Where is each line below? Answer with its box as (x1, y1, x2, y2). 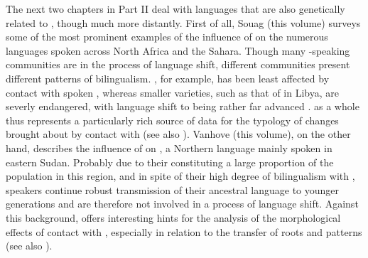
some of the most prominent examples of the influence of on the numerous (6, 29, 328, 44)
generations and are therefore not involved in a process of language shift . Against (6, 196, 359, 211)
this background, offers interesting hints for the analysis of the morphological (6, 210, 341, 225)
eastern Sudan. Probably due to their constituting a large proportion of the (6, 154, 334, 169)
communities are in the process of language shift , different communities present (6, 57, 350, 72)
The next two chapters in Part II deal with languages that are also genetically (6, 1, 345, 16)
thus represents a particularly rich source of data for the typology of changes (6, 112, 339, 127)
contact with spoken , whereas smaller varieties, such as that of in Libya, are (6, 85, 339, 100)
